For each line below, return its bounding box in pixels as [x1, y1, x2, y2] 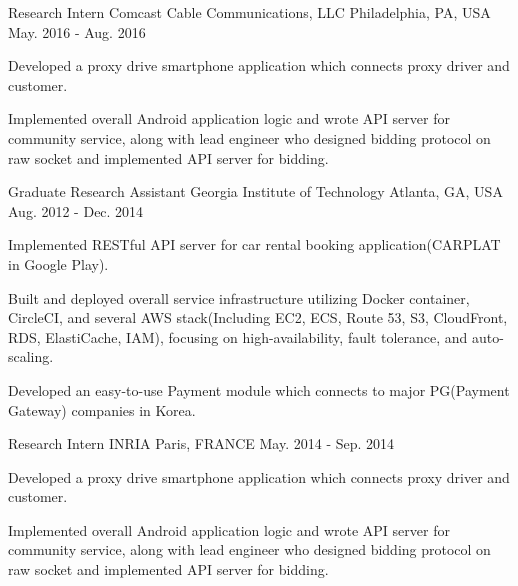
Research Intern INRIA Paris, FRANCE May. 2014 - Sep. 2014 [8, 433, 395, 454]
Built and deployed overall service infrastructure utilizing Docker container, [8, 287, 470, 308]
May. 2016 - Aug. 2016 [8, 21, 146, 42]
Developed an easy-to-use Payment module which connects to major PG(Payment [8, 379, 510, 400]
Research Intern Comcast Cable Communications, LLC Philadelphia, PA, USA [8, 2, 491, 22]
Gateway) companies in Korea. [8, 399, 196, 420]
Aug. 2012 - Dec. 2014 [8, 200, 144, 221]
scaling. [8, 346, 54, 367]
